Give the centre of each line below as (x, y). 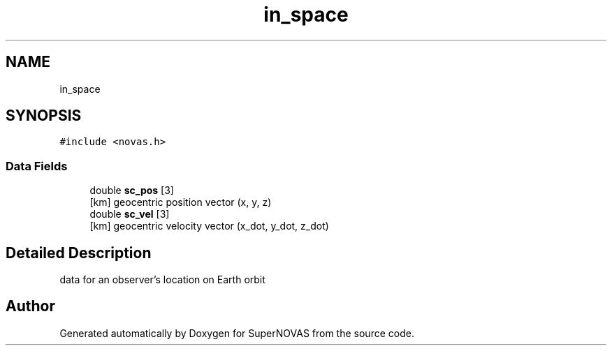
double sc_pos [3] (132, 191)
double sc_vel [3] (130, 214)
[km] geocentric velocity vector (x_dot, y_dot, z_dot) (209, 226)
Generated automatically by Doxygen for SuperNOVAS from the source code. (237, 333)
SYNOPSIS (44, 116)
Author (30, 306)
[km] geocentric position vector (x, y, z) (181, 202)
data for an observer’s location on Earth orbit (162, 280)
